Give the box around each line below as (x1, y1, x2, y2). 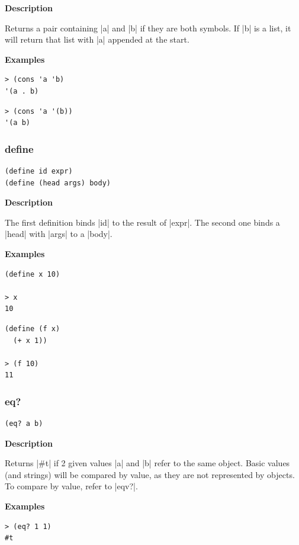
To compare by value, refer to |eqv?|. (5, 480, 138, 492)
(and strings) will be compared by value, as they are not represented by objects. (5, 468, 295, 480)
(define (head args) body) (5, 178, 111, 187)
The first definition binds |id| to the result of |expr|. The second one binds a (5, 216, 280, 228)
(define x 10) (5, 270, 60, 278)
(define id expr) (5, 166, 73, 175)
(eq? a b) (5, 419, 43, 428)
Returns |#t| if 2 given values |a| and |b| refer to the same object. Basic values (5, 457, 290, 469)
